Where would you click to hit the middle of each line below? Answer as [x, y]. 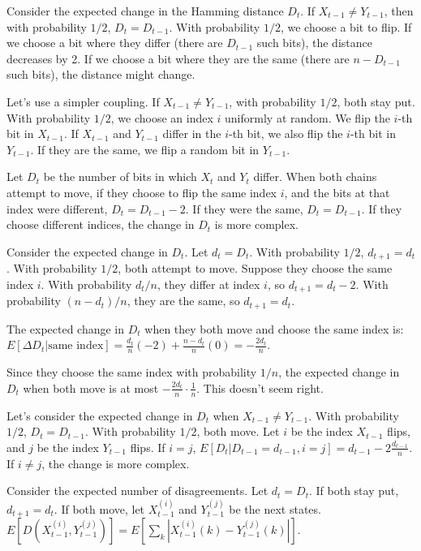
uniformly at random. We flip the [307, 117]
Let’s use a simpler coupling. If [83, 101]
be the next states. [275, 508]
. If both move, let [99, 508]
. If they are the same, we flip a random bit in [145, 149]
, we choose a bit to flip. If [346, 26]
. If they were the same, [244, 208]
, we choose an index [162, 117]
